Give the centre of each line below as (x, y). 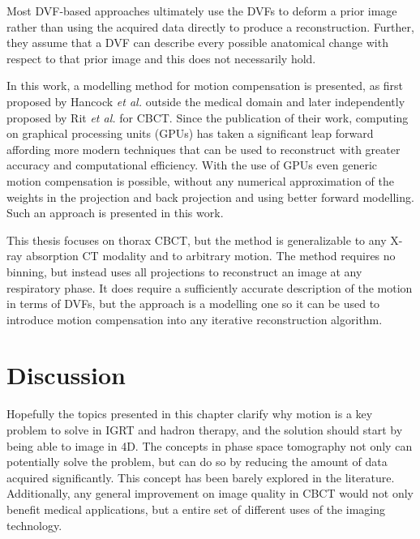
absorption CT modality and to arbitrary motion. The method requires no (211, 256)
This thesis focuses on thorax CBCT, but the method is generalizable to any (197, 240)
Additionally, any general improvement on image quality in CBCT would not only (210, 493)
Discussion (66, 375)
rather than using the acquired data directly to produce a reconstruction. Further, (210, 26)
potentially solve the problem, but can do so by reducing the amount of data (197, 462)
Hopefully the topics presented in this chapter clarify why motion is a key (190, 414)
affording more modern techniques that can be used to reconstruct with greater (204, 149)
